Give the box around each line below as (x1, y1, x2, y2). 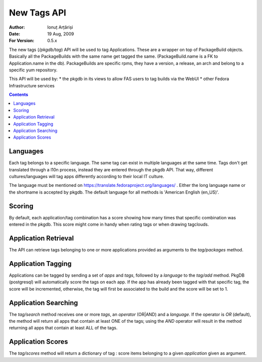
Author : (9, 24, 25, 30)
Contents (9, 92, 29, 98)
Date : (9, 31, 20, 36)
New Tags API (9, 7, 66, 18)
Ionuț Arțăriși (47, 24, 73, 30)
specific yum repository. (9, 67, 58, 73)
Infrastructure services (9, 82, 55, 88)
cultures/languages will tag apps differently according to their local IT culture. (9, 174, 164, 180)
